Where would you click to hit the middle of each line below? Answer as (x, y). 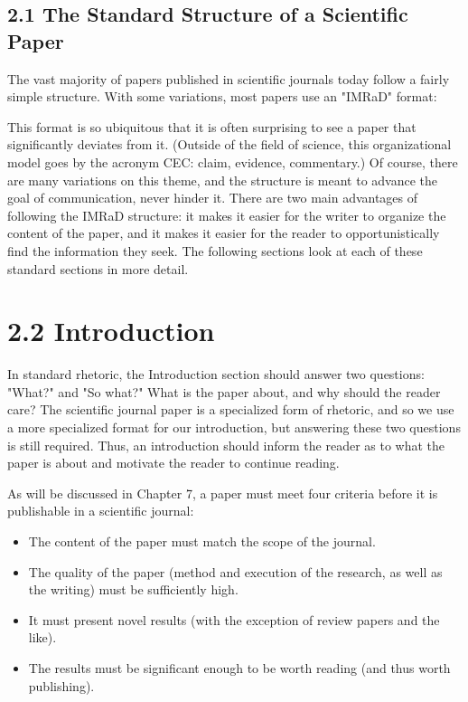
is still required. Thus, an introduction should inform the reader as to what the (226, 445)
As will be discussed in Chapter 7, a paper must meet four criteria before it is (223, 493)
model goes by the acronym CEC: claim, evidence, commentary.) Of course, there (233, 161)
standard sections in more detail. (98, 268)
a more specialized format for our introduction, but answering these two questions (234, 427)
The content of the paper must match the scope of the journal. (202, 541)
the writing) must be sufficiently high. (133, 589)
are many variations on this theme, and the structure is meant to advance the (223, 180)
